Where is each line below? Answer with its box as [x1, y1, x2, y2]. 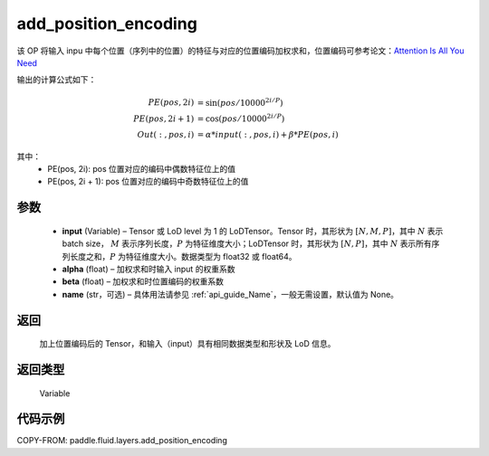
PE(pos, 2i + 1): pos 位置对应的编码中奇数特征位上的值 [47, 176, 249, 187]
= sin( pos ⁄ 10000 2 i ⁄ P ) [197, 96, 284, 108]
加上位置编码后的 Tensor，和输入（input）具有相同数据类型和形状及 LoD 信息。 [39, 338, 336, 349]
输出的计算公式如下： [16, 74, 97, 85]
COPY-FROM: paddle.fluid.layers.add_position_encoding [16, 435, 228, 446]
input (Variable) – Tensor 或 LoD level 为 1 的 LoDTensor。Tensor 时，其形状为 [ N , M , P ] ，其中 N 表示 [62, 225, 444, 236]
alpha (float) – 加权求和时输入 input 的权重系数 [62, 263, 235, 274]
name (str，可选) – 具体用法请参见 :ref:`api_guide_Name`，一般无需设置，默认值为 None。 [62, 289, 398, 299]
